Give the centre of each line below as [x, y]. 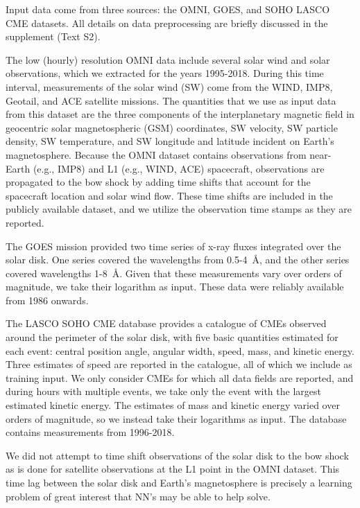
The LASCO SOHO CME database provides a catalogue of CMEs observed [166, 323]
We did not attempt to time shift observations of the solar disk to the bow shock [177, 455]
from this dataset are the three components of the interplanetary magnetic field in [180, 114]
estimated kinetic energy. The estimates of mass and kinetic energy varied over [173, 405]
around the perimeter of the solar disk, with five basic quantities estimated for [172, 337]
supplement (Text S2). [53, 36]
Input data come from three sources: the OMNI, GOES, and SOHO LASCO [168, 9]
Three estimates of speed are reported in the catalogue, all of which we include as [179, 364]
